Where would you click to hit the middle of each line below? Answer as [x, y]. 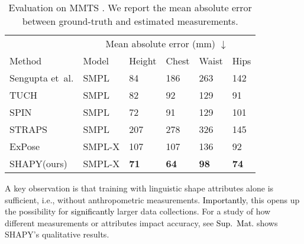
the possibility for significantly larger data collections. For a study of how [138, 211]
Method [26, 61]
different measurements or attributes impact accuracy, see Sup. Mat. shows [141, 222]
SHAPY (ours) [38, 163]
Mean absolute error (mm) [161, 43]
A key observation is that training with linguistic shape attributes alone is [139, 188]
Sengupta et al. [42, 78]
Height [143, 61]
